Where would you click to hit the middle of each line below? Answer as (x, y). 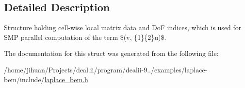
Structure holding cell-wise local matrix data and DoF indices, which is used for (123, 27)
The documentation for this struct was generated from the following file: (111, 53)
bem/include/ (24, 79)
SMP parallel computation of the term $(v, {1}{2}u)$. (85, 37)
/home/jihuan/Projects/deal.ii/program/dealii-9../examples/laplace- (106, 69)
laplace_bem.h (66, 79)
